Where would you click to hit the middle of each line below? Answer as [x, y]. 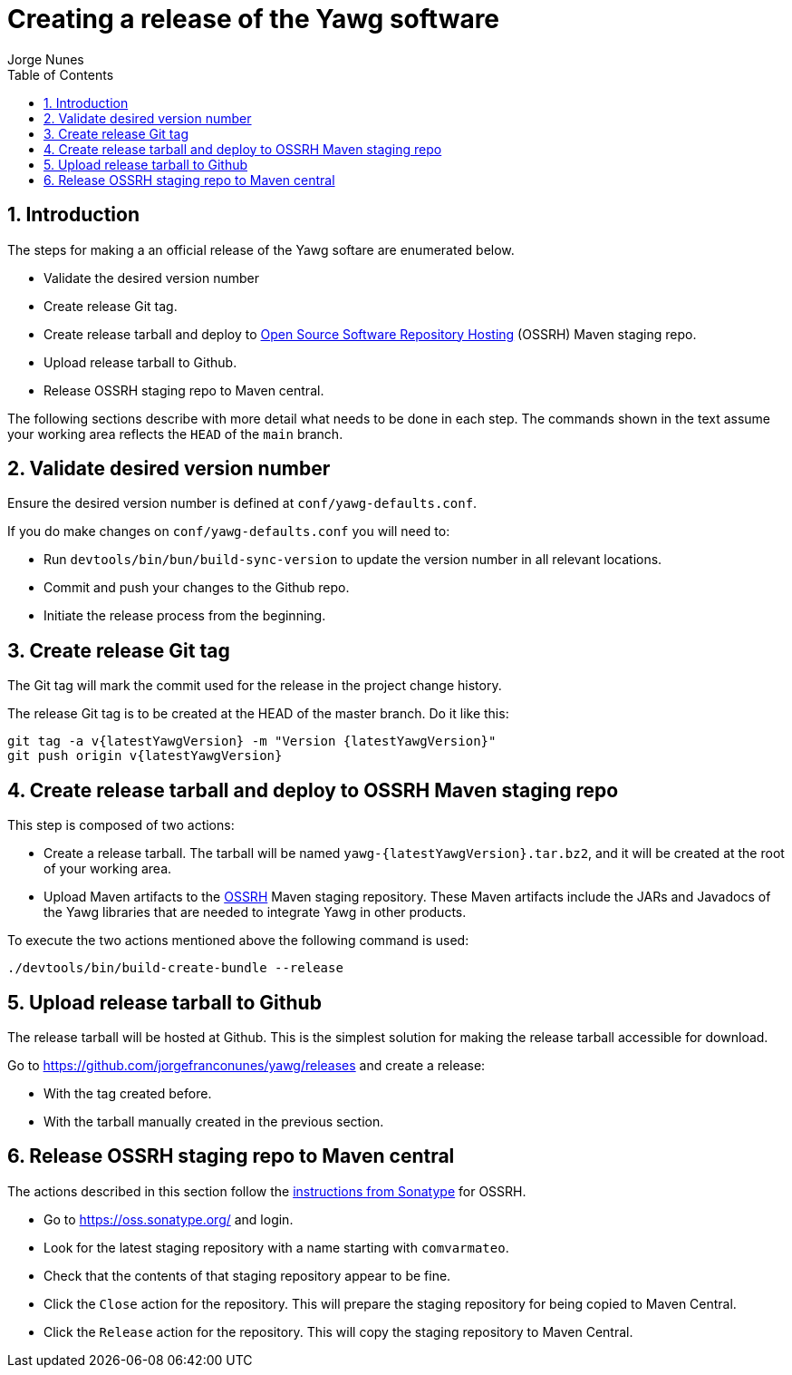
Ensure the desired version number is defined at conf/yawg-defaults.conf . [242, 503]
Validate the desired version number [151, 278]
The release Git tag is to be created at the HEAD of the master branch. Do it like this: [258, 714]
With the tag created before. [128, 1093]
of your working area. [108, 869]
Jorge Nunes [46, 59]
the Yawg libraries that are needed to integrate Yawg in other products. [255, 912]
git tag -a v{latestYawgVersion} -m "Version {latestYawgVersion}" [252, 741]
